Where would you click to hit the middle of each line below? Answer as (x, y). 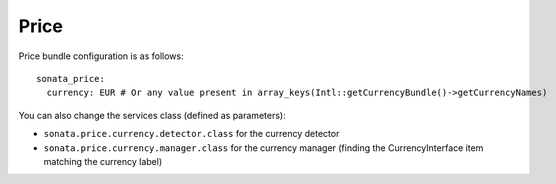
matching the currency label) (103, 161)
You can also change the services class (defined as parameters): (152, 115)
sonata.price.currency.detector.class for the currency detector (191, 134)
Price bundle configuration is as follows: (101, 56)
